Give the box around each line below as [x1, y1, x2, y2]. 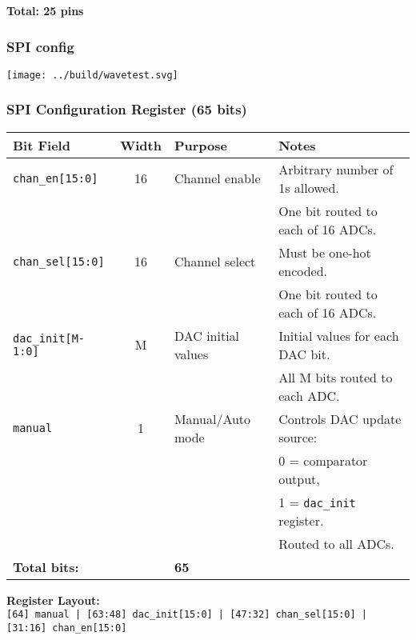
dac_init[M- [13, 331, 86, 345]
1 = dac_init [278, 492, 356, 511]
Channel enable [174, 169, 261, 188]
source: [278, 427, 318, 446]
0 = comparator [278, 450, 368, 470]
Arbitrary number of [278, 159, 394, 178]
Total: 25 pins [6, 2, 84, 18]
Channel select [174, 252, 256, 271]
